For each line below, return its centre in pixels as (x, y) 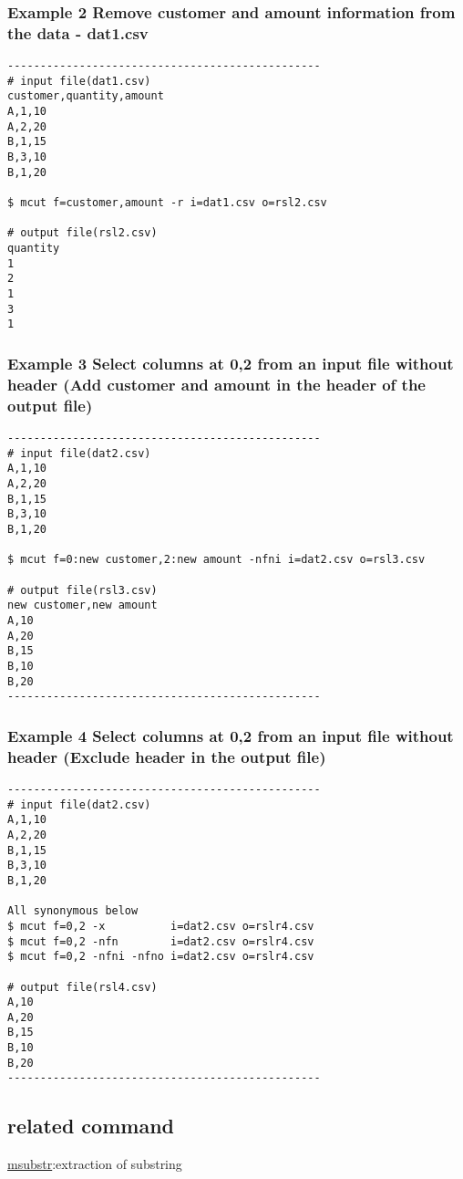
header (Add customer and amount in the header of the (216, 384)
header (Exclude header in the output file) (167, 756)
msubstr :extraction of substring (95, 1164)
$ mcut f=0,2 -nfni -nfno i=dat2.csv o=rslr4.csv (161, 957)
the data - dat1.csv (78, 32)
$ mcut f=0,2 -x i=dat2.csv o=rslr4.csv (161, 926)
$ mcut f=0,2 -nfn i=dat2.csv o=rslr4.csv (161, 941)
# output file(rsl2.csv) (82, 233)
